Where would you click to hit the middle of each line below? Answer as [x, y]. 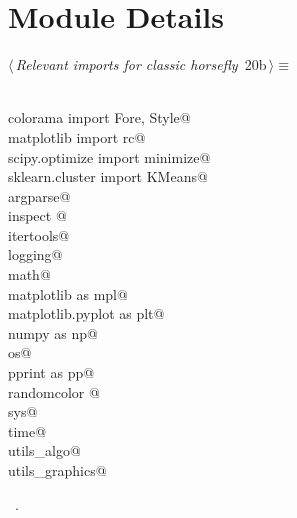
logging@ [35, 254]
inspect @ [37, 215]
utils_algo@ [44, 450]
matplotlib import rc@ [77, 136]
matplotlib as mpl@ [68, 293]
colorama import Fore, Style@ [99, 117]
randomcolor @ [54, 391]
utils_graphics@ [57, 470]
